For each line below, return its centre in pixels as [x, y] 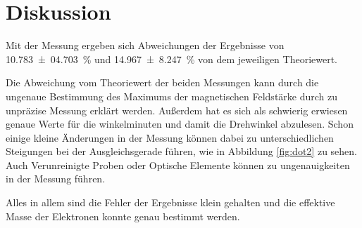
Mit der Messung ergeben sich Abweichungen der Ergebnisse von [145, 45]
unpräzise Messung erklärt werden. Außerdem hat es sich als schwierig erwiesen [177, 110]
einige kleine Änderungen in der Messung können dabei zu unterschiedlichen [170, 137]
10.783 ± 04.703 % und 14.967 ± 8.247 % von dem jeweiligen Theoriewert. [172, 59]
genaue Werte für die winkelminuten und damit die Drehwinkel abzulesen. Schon [180, 124]
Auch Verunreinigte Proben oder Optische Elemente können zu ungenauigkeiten [178, 165]
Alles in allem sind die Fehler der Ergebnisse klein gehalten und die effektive [170, 202]
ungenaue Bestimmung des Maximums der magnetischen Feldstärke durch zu [172, 96]
